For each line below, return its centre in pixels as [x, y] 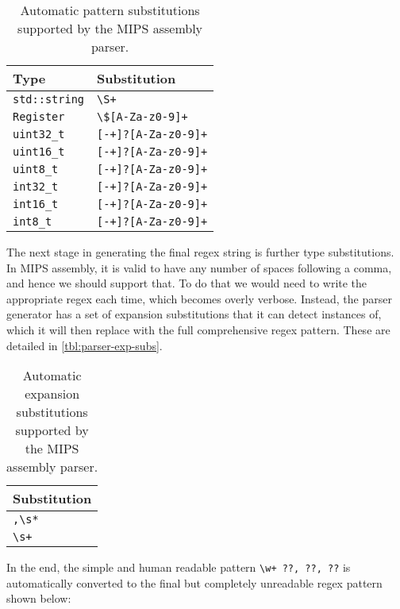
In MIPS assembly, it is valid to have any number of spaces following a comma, [199, 267]
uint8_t [36, 169]
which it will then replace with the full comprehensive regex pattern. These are [198, 329]
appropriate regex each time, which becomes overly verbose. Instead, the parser [199, 298]
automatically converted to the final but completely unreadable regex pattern [194, 582]
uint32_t [39, 134]
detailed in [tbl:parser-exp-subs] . [85, 345]
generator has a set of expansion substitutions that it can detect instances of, [194, 314]
